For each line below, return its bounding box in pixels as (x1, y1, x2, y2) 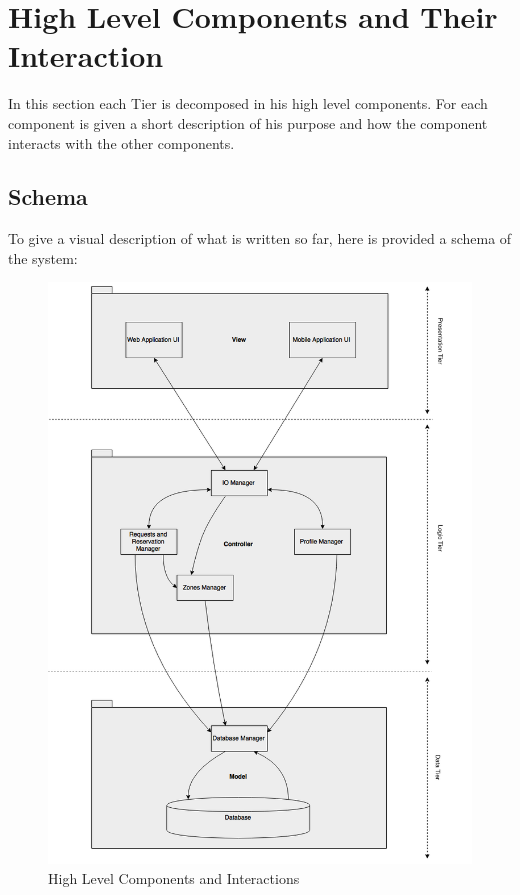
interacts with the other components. (8, 132, 235, 153)
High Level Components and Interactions (48, 868, 300, 889)
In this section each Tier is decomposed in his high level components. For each (8, 93, 488, 114)
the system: (8, 247, 78, 268)
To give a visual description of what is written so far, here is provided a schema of (8, 228, 512, 249)
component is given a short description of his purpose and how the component (8, 112, 488, 133)
